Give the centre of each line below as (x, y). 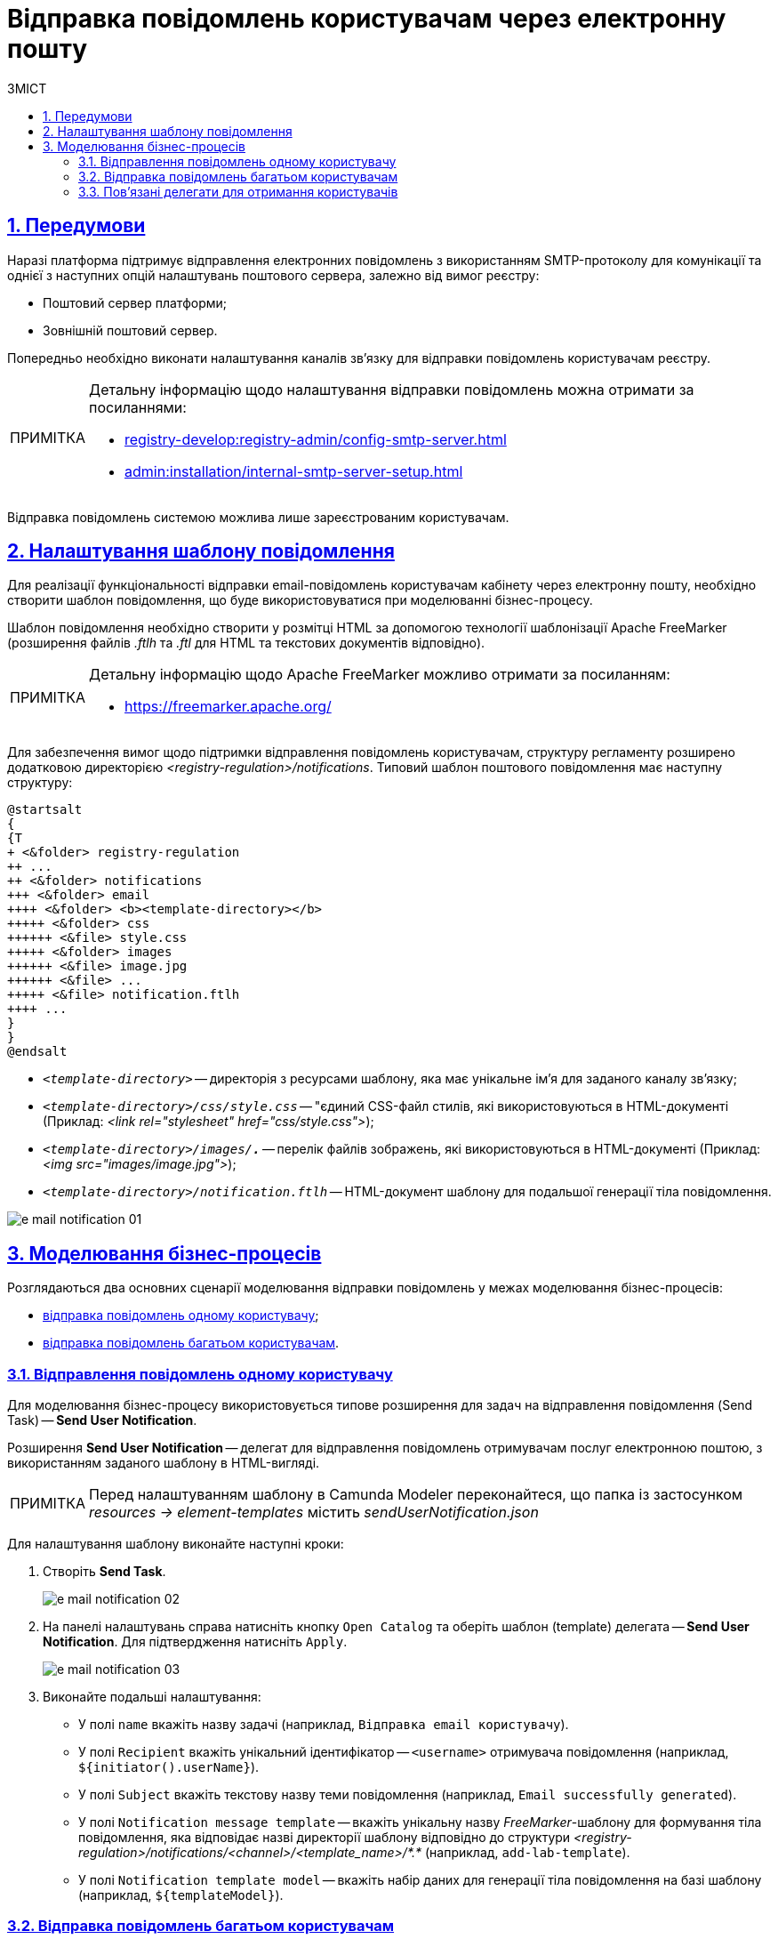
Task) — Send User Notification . (102, 1420)
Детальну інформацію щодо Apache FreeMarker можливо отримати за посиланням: (380, 675)
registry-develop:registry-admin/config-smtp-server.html (316, 439)
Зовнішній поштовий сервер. (130, 330)
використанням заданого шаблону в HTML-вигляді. (164, 1463)
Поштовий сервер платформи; (135, 302)
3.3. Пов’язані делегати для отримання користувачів (238, 191)
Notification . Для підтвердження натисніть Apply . (195, 1642)
